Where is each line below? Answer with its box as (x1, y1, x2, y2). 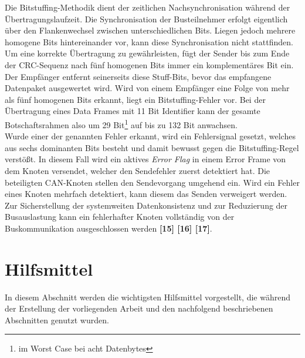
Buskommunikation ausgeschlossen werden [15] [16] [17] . (5, 222, 212, 234)
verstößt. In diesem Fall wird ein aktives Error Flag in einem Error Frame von (5, 153, 286, 165)
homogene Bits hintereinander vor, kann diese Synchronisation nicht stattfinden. (5, 35, 293, 48)
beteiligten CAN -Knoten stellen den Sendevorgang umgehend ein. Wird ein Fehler (5, 176, 300, 188)
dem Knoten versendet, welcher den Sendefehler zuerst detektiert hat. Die (5, 164, 270, 176)
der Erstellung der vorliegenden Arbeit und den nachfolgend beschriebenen (5, 302, 273, 314)
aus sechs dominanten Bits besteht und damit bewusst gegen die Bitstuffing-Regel (5, 141, 299, 153)
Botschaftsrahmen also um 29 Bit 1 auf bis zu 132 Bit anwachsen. (5, 116, 238, 131)
